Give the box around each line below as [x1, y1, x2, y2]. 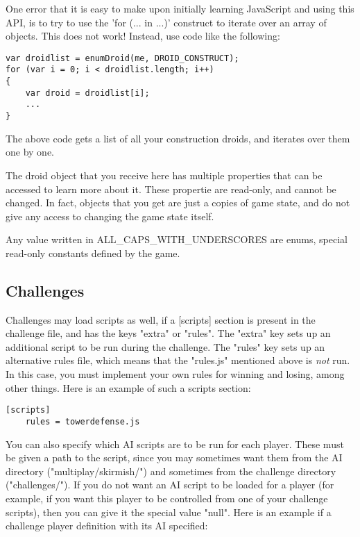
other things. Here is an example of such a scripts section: [6, 380, 251, 395]
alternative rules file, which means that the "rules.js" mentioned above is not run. [6, 353, 350, 367]
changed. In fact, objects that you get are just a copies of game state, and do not [6, 195, 350, 210]
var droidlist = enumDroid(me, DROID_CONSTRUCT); [6, 53, 239, 63]
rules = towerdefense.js [25, 416, 140, 427]
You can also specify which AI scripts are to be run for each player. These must [6, 436, 344, 451]
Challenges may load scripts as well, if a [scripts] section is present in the [6, 312, 316, 327]
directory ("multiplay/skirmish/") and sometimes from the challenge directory [6, 463, 336, 478]
